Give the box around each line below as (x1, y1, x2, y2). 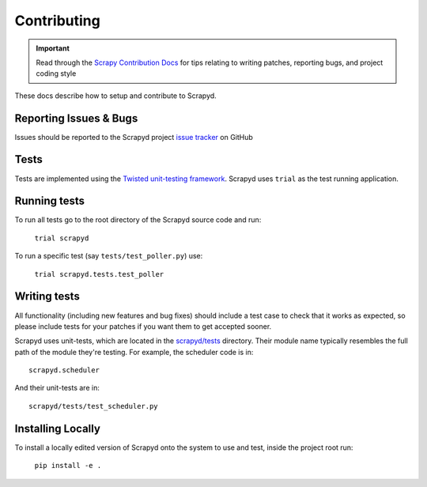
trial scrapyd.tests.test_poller (34, 270, 164, 278)
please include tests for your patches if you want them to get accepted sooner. (14, 321, 272, 331)
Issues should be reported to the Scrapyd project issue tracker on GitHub (14, 132, 253, 142)
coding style (36, 69, 77, 78)
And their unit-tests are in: (14, 383, 100, 393)
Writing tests (14, 289, 81, 304)
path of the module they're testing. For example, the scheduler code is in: (14, 347, 254, 357)
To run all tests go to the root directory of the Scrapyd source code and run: (14, 215, 262, 225)
